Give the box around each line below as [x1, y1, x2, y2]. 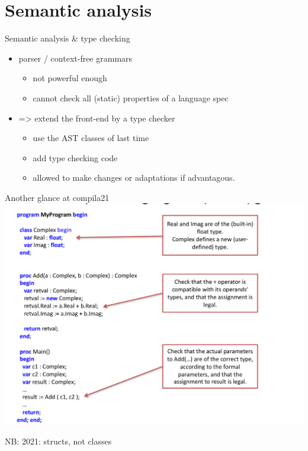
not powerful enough [33, 72, 107, 84]
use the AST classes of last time [33, 132, 149, 144]
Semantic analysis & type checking [5, 32, 130, 44]
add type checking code [33, 151, 118, 164]
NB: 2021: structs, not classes [5, 434, 112, 447]
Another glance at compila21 [5, 191, 110, 203]
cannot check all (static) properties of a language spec [33, 91, 229, 104]
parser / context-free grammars [18, 52, 133, 64]
